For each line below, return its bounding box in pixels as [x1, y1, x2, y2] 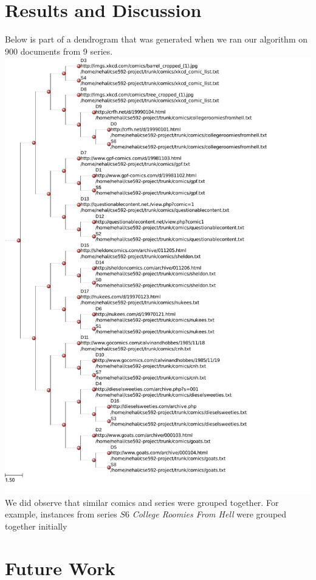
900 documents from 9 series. [5, 44, 113, 57]
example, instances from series [5, 508, 117, 520]
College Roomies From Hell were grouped [132, 508, 287, 520]
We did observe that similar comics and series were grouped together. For [5, 496, 279, 508]
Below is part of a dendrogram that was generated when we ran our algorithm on [5, 33, 307, 46]
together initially [5, 519, 67, 532]
